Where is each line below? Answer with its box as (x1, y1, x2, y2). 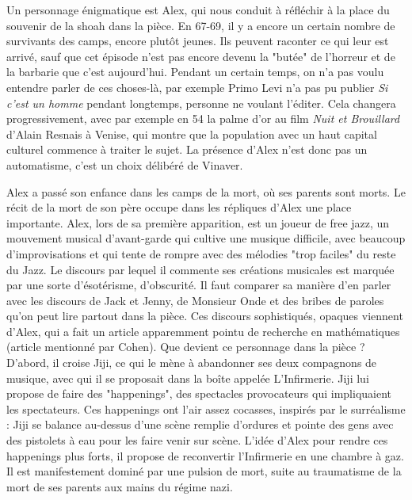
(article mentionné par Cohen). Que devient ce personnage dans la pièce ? (6, 338, 365, 355)
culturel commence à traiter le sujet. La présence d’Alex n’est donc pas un (6, 141, 368, 158)
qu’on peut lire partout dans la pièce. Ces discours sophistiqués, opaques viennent (6, 307, 403, 324)
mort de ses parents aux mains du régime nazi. (6, 478, 233, 494)
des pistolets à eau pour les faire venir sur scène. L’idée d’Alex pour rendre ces (6, 432, 388, 448)
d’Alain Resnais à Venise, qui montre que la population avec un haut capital (6, 125, 377, 142)
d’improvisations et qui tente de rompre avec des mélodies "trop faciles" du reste (6, 245, 396, 261)
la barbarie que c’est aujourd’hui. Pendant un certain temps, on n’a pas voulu (6, 63, 384, 80)
